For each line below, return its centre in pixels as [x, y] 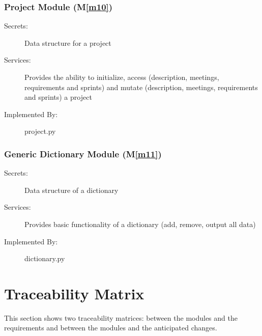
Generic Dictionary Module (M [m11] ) [83, 153]
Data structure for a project [68, 43]
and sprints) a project [58, 97]
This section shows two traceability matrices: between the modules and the [121, 317]
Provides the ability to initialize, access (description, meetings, [122, 77]
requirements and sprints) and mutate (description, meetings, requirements [141, 87]
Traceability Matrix [74, 293]
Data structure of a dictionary [71, 190]
